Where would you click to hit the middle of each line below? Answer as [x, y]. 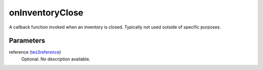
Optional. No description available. [56, 59]
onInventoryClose [46, 13]
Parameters [27, 41]
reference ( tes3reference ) [35, 52]
